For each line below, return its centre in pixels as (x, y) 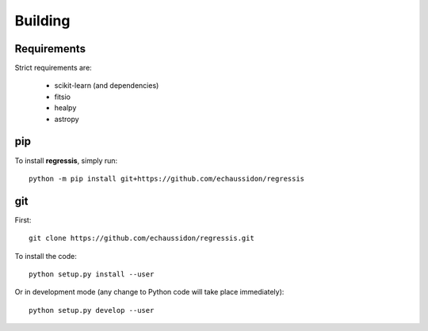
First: (23, 220)
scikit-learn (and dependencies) (107, 86)
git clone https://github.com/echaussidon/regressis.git (142, 238)
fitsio (63, 97)
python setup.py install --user (92, 274)
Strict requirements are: (53, 68)
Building (42, 21)
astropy (67, 119)
